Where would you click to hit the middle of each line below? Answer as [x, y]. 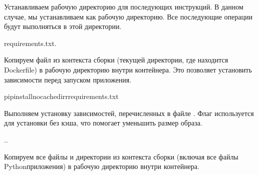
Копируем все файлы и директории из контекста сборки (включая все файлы [121, 156]
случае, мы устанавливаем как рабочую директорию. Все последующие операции [128, 16]
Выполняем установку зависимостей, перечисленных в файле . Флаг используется [129, 113]
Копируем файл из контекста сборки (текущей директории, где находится [116, 60]
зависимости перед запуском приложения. [68, 79]
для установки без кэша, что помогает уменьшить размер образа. [103, 123]
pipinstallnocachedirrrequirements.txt [61, 96]
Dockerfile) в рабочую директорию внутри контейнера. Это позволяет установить [128, 69]
